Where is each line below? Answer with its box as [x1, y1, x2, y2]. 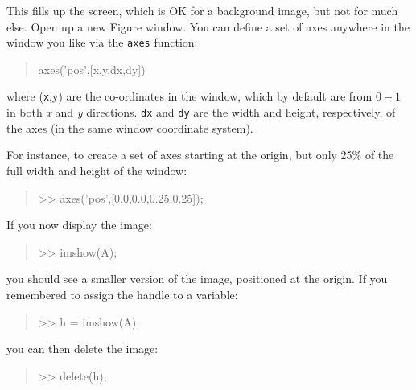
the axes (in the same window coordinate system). [6, 119, 253, 136]
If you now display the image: [6, 216, 152, 233]
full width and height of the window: [6, 162, 187, 179]
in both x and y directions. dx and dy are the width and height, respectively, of [6, 104, 396, 121]
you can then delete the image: [6, 340, 159, 357]
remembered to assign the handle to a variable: [6, 285, 238, 302]
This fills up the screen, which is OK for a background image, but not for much [6, 2, 398, 18]
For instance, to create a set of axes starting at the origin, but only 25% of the [6, 146, 394, 163]
